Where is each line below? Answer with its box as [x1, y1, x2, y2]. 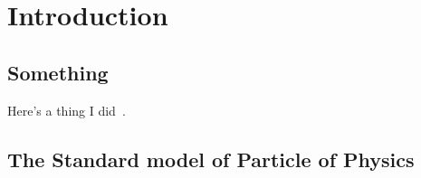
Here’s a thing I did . [7, 100, 126, 119]
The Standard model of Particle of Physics [7, 145, 415, 173]
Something [7, 58, 109, 86]
